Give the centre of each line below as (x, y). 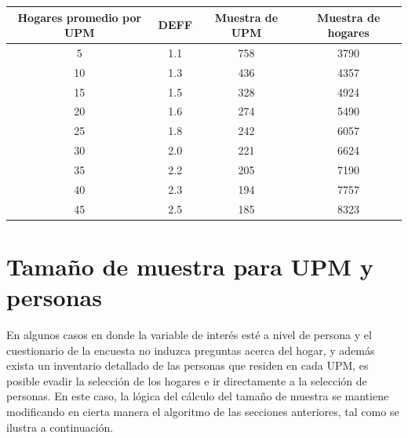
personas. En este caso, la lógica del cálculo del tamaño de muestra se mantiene (198, 396)
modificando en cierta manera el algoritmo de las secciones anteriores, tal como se (203, 412)
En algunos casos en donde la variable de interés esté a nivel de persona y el (189, 335)
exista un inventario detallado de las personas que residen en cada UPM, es (188, 365)
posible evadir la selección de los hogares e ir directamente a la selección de (187, 380)
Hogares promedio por (80, 17)
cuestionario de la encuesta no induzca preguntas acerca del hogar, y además (191, 350)
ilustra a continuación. (60, 427)
